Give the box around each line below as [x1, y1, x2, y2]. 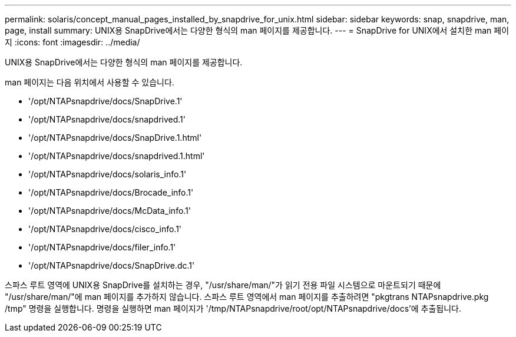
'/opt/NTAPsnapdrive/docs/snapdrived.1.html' [28, 151, 205, 161]
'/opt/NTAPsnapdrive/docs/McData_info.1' [28, 206, 191, 216]
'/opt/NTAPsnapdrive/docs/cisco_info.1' [28, 224, 182, 234]
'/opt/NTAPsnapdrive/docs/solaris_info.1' [28, 169, 187, 179]
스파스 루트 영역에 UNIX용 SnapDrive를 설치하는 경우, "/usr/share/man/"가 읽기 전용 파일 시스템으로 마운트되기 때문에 [5, 280, 441, 290]
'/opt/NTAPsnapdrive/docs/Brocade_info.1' [28, 187, 194, 197]
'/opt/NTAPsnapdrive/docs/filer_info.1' [28, 242, 176, 252]
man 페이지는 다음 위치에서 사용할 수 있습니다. [5, 77, 174, 87]
